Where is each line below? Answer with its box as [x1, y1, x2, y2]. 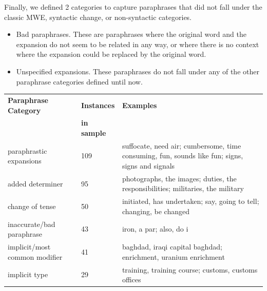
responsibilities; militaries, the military [122, 183, 244, 194]
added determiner [8, 178, 63, 189]
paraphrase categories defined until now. [16, 76, 143, 87]
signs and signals [122, 160, 175, 171]
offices [122, 274, 141, 285]
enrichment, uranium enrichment [122, 251, 225, 262]
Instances [81, 99, 115, 110]
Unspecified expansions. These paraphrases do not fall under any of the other [16, 66, 259, 76]
